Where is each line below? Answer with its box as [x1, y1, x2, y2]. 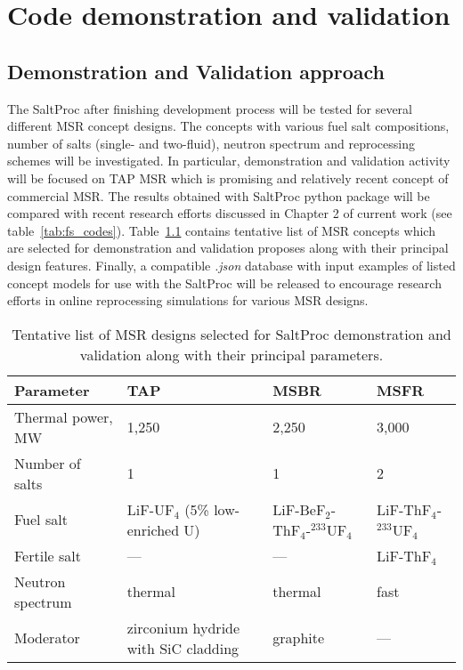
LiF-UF [126, 498, 175, 520]
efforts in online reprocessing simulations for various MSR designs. [7, 291, 369, 310]
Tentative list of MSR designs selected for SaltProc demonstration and [12, 323, 451, 344]
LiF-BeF [272, 498, 326, 520]
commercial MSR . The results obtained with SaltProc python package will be [7, 186, 430, 205]
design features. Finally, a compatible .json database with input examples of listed [7, 255, 456, 274]
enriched [126, 519, 180, 540]
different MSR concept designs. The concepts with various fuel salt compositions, [7, 117, 450, 135]
